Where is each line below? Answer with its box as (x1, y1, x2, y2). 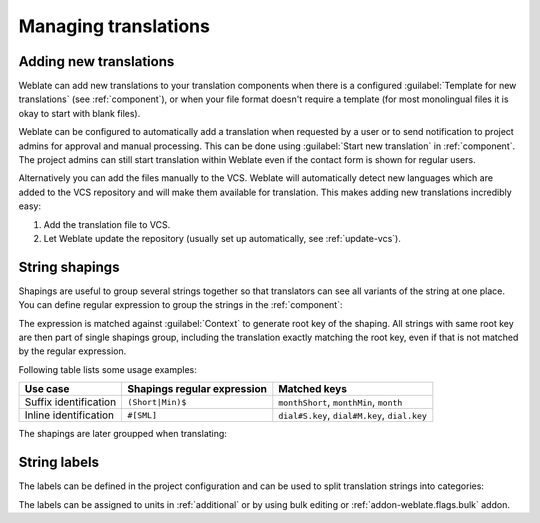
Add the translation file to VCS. (43, 218, 171, 230)
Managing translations (18, 15, 210, 37)
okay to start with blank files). (18, 107, 141, 119)
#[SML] (127, 410, 158, 420)
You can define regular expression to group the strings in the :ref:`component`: (18, 299, 343, 311)
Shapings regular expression (127, 382, 267, 396)
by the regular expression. (18, 345, 127, 357)
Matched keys (278, 382, 347, 396)
